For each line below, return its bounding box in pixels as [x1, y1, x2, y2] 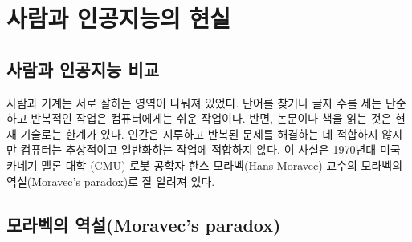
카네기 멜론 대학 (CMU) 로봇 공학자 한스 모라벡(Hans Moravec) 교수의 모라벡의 [6, 156, 403, 173]
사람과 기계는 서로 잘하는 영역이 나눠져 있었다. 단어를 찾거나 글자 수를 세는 [6, 94, 382, 111]
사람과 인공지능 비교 [6, 56, 159, 81]
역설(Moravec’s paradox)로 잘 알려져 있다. [6, 172, 215, 189]
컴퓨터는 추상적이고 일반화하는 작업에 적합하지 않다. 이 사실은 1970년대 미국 [20, 141, 401, 158]
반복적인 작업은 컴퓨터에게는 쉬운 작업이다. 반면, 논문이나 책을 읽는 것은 [31, 110, 392, 127]
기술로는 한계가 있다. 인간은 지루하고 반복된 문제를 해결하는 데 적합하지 [20, 125, 378, 142]
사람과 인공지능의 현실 [6, 2, 231, 34]
